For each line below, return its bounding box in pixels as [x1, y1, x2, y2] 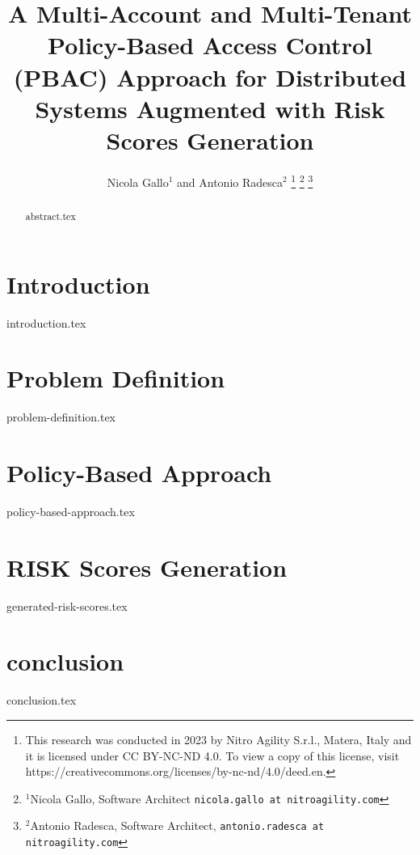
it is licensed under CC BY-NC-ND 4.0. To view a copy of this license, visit [25, 747, 400, 764]
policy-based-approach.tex [6, 502, 135, 519]
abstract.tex [25, 209, 76, 222]
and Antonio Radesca [177, 173, 283, 190]
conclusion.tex [6, 692, 77, 709]
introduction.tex [6, 314, 86, 331]
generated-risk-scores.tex [6, 597, 128, 614]
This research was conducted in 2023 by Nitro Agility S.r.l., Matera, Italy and [25, 730, 412, 747]
